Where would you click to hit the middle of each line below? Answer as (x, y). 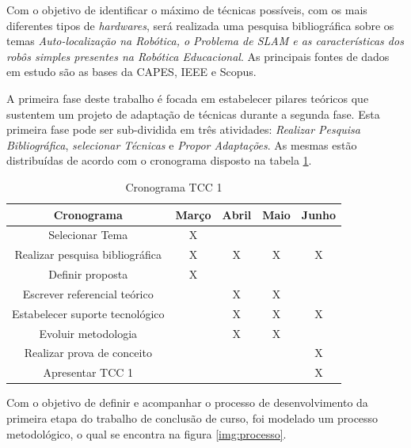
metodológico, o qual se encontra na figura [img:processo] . (147, 433)
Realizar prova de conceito (88, 353)
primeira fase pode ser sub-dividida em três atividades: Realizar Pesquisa (183, 129)
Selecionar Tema (88, 235)
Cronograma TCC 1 (174, 186)
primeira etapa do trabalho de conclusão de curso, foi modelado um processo (192, 418)
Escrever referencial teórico (88, 293)
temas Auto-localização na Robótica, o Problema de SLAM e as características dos (205, 41)
